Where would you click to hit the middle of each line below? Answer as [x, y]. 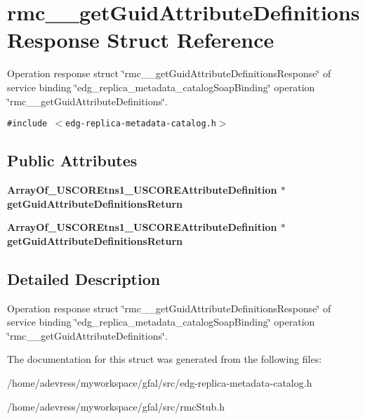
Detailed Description [84, 278]
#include [27, 124]
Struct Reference [191, 40]
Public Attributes [72, 160]
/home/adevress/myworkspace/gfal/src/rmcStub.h [116, 406]
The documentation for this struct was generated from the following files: [165, 359]
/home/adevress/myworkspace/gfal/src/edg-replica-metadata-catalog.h [160, 382]
